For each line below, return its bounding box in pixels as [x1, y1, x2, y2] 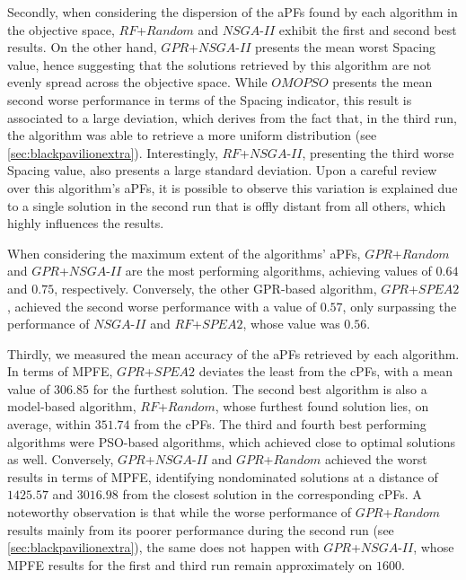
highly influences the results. [7, 214, 164, 233]
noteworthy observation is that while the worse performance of [7, 503, 352, 522]
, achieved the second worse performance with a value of [7, 296, 317, 315]
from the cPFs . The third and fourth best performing [134, 415, 426, 434]
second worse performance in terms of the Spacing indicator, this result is [7, 90, 412, 109]
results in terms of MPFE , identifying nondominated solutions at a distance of [7, 467, 438, 486]
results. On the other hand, [7, 38, 157, 57]
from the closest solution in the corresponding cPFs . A [122, 485, 422, 504]
